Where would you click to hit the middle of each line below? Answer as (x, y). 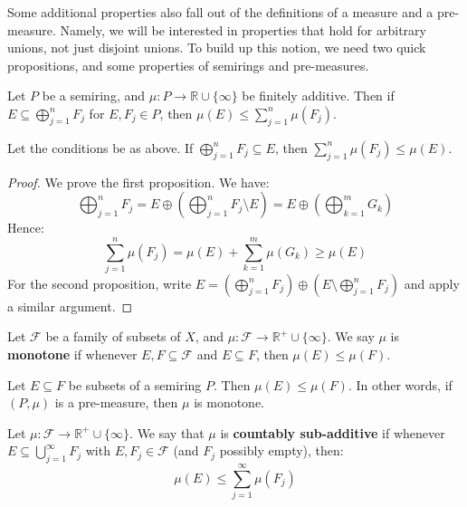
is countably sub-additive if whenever (333, 432)
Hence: (26, 228)
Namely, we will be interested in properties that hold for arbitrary (243, 29)
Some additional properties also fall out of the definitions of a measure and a (220, 12)
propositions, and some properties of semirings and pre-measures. (188, 65)
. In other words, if (400, 384)
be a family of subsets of (113, 336)
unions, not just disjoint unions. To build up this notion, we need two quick (217, 48)
